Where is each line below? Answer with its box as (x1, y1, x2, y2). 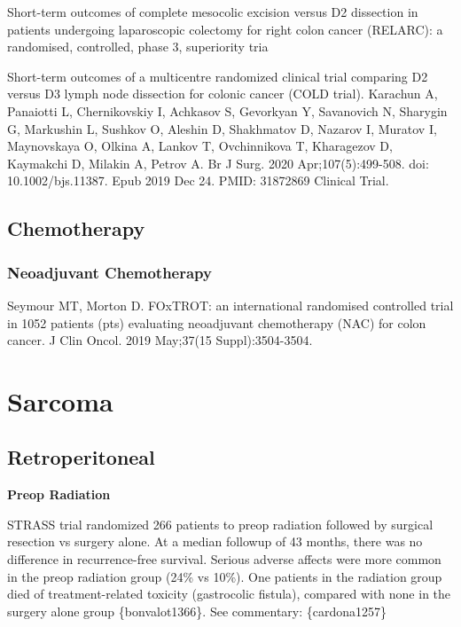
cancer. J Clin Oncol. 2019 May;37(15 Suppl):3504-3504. (7, 331, 313, 349)
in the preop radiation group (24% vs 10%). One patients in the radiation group (7, 567, 442, 585)
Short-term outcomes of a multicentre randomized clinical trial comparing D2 (7, 67, 428, 85)
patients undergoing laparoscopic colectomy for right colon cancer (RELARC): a (7, 20, 443, 38)
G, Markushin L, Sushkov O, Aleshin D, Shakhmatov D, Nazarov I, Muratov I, (7, 119, 437, 137)
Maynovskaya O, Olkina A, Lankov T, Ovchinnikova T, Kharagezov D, (7, 137, 393, 155)
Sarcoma (7, 382, 113, 419)
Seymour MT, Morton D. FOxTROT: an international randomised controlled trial (7, 295, 454, 314)
